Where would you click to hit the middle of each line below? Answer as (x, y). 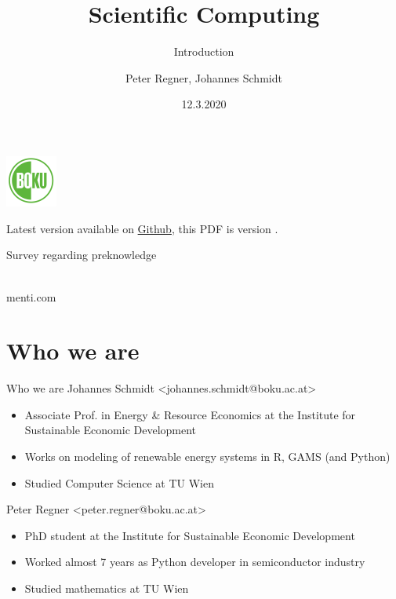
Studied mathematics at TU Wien (107, 588)
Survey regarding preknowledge (82, 255)
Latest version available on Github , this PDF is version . (142, 228)
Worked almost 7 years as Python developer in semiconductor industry (195, 562)
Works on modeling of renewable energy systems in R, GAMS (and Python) (207, 457)
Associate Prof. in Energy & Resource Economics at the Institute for (190, 414)
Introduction (204, 51)
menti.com (31, 296)
